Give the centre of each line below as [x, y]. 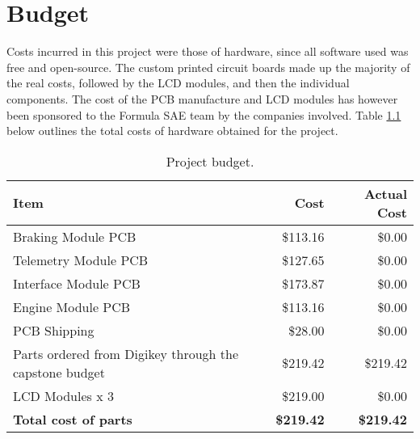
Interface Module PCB [77, 283]
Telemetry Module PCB [81, 260]
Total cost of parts [73, 419]
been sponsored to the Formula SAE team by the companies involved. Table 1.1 [204, 114]
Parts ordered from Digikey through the [126, 353]
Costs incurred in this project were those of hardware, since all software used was [208, 51]
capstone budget [59, 372]
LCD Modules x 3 [63, 395]
